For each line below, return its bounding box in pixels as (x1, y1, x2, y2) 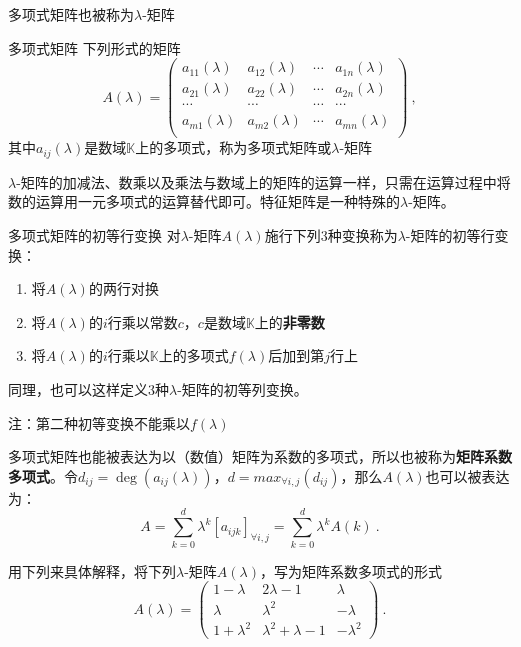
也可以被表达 (425, 465, 510, 486)
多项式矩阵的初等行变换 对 (8, 225, 181, 246)
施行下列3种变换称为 (264, 225, 398, 246)
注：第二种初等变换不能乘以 (8, 412, 190, 433)
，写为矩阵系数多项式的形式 (259, 560, 442, 581)
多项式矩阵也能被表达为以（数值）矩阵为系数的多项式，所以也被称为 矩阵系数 (8, 446, 512, 467)
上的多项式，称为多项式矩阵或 (135, 137, 332, 158)
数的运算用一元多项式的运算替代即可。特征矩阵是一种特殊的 (8, 191, 400, 212)
